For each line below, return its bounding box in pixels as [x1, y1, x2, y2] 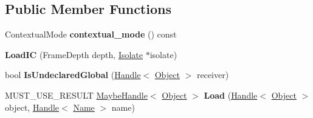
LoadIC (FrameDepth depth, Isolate [5, 48, 143, 61]
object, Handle [5, 100, 60, 113]
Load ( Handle [204, 88, 258, 101]
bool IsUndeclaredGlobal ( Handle [5, 68, 141, 81]
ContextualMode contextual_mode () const [5, 28, 177, 41]
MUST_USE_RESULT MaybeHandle [5, 88, 148, 101]
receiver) [196, 68, 229, 81]
